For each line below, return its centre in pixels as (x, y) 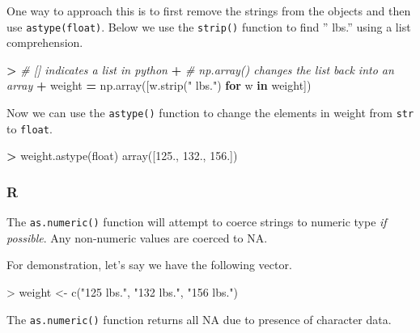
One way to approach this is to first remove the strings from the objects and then (209, 11)
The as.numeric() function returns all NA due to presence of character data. (199, 319)
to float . (30, 128)
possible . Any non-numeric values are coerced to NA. (137, 237)
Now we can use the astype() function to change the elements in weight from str (210, 113)
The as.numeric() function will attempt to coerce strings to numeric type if (197, 222)
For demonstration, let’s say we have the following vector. (149, 265)
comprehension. (45, 42)
